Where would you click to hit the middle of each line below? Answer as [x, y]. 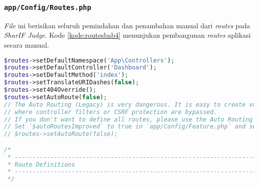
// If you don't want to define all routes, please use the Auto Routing [129, 119]
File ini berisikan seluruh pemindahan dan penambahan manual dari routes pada [127, 25]
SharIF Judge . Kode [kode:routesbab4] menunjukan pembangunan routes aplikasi [128, 35]
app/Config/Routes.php [48, 7]
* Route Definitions [41, 164]
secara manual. [27, 44]
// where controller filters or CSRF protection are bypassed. [111, 112]
